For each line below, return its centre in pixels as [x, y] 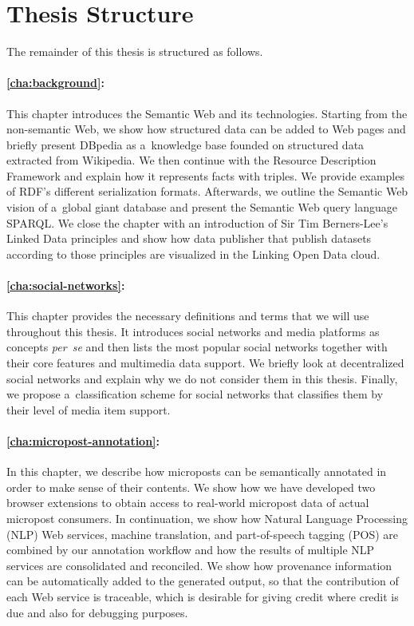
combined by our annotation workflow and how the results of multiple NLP [191, 550]
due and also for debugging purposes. [97, 612]
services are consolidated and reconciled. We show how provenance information [199, 565]
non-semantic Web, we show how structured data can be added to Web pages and [206, 129]
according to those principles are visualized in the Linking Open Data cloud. [193, 254]
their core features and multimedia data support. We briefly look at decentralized [205, 363]
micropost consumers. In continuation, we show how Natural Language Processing [207, 518]
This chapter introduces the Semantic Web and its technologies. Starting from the [207, 113]
